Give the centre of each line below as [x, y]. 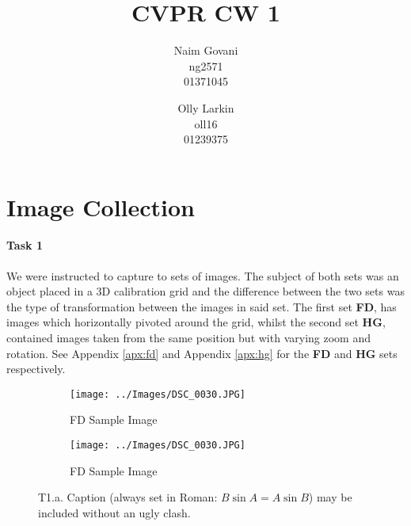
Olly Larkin [206, 107]
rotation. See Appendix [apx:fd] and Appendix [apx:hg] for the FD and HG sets [202, 353]
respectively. [36, 369]
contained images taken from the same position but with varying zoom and [188, 338]
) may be [330, 497]
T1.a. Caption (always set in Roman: [128, 497]
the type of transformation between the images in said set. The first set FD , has [202, 306]
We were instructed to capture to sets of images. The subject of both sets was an [203, 275]
